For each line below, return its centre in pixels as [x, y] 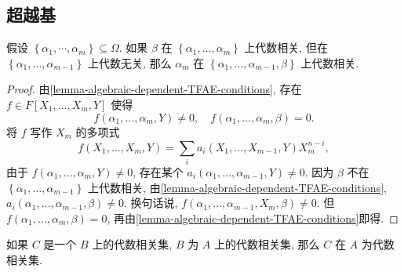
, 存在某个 [158, 172]
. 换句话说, [151, 203]
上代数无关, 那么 [130, 62]
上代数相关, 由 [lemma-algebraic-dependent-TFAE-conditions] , [237, 187]
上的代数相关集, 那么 [267, 244]
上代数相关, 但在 [286, 47]
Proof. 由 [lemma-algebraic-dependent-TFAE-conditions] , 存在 [154, 89]
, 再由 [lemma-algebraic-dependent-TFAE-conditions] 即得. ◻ [253, 218]
